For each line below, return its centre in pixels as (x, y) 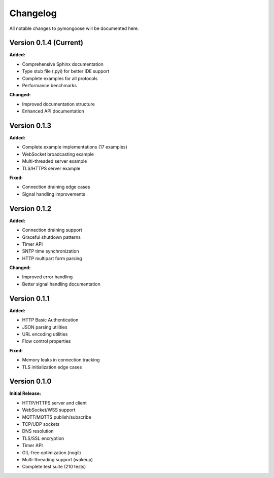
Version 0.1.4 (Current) (46, 43)
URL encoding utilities (45, 334)
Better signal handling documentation (61, 284)
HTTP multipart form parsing (52, 258)
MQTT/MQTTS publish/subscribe (57, 417)
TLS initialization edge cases (52, 367)
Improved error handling (47, 277)
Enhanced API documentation (53, 111)
